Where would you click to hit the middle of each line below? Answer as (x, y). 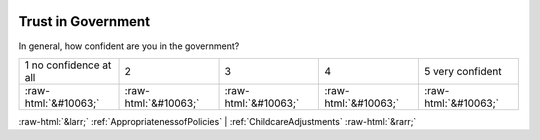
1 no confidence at (68, 65)
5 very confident (462, 71)
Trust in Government (84, 21)
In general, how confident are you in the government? (129, 46)
